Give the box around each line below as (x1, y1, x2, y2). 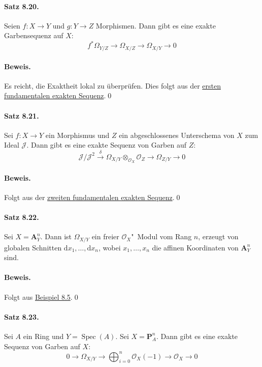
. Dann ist (40, 231, 72, 242)
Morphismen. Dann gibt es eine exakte (95, 20, 216, 31)
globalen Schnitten (4, 242, 62, 252)
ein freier (91, 231, 119, 242)
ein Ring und (23, 330, 64, 341)
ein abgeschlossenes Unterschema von (119, 129, 235, 140)
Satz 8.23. (4, 311, 39, 322)
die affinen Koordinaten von (152, 242, 239, 252)
